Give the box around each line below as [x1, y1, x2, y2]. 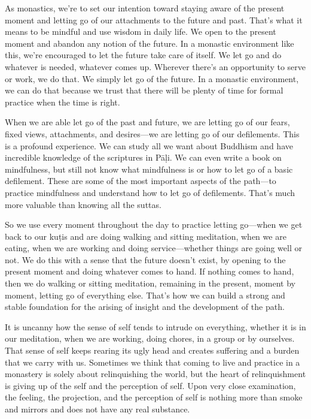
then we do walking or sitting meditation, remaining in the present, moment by [5, 277, 295, 290]
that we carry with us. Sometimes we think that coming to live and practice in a [5, 355, 300, 368]
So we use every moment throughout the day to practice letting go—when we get [5, 218, 303, 231]
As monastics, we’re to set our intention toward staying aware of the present [5, 2, 285, 14]
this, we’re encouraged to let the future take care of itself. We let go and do [5, 49, 282, 61]
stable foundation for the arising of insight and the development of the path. [5, 300, 285, 313]
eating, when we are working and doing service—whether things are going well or [5, 242, 302, 254]
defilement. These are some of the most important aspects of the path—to [5, 174, 276, 187]
